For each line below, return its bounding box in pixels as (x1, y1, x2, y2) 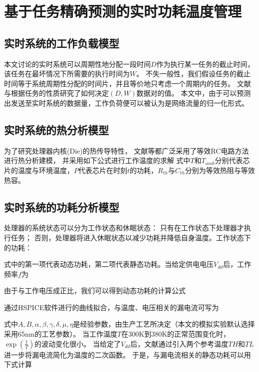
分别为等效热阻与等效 (185, 165, 255, 175)
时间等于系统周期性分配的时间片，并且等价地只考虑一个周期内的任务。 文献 (4, 78, 251, 88)
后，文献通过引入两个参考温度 (130, 338, 229, 349)
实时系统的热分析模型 (4, 122, 109, 137)
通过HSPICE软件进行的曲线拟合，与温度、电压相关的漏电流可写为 (4, 302, 219, 312)
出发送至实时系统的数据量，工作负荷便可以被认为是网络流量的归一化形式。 (4, 97, 249, 108)
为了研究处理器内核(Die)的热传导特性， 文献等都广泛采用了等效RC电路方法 (4, 145, 249, 156)
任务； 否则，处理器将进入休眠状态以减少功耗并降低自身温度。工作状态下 (10, 232, 251, 242)
